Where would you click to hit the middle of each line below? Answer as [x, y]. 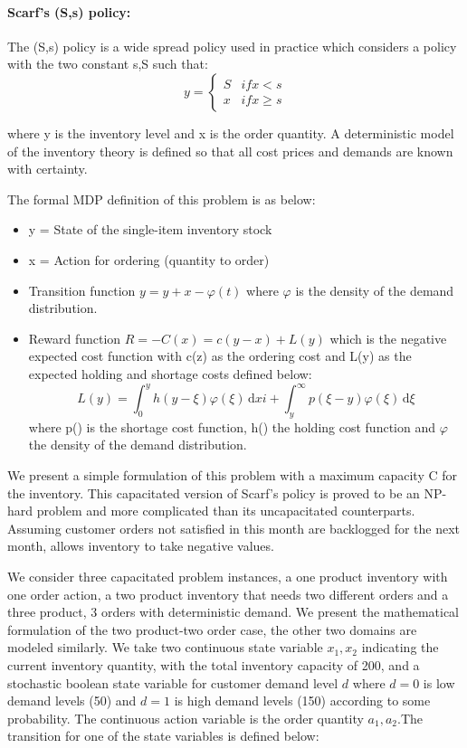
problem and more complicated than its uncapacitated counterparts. [226, 511]
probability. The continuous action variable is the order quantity [186, 718]
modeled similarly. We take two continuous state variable [165, 647]
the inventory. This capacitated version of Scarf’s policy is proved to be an [214, 492]
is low [439, 682]
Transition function [82, 290]
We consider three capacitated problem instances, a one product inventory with [228, 576]
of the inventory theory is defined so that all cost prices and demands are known [230, 151]
